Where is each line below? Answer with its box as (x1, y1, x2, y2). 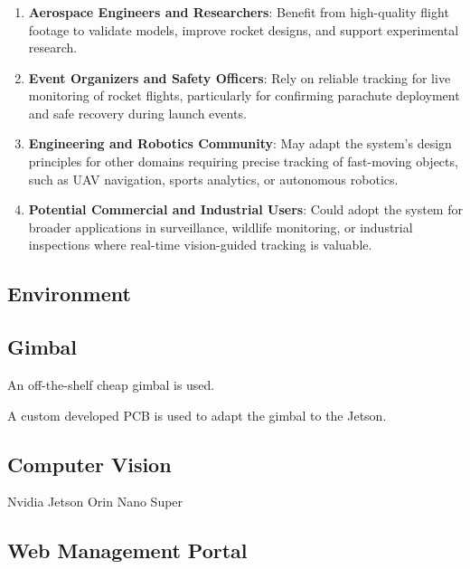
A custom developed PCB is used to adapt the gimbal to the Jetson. (7, 405, 387, 424)
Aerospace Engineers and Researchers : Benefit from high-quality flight (28, 2, 449, 21)
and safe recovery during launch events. (28, 103, 247, 122)
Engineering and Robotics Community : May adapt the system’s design (28, 134, 452, 153)
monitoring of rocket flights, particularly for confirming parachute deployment (28, 86, 460, 105)
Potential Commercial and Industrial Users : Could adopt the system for (28, 200, 463, 219)
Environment (7, 280, 131, 308)
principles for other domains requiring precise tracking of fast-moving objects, (28, 152, 458, 171)
